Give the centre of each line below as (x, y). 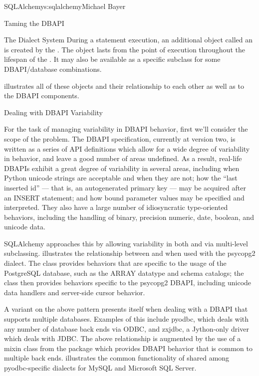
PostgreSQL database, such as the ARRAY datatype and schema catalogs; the (124, 273)
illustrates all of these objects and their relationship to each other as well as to (124, 86)
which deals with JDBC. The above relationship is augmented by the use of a (123, 338)
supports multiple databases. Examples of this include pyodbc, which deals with (127, 319)
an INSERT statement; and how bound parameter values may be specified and (124, 197)
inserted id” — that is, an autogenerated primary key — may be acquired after (125, 187)
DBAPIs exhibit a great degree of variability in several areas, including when (122, 168)
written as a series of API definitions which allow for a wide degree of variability (127, 148)
